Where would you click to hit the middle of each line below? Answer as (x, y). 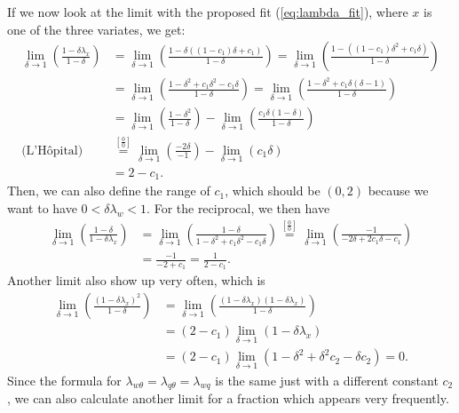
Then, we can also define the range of (109, 191)
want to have (42, 207)
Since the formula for (64, 380)
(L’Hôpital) (52, 151)
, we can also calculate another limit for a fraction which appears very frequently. (228, 398)
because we (398, 191)
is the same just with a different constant (327, 380)
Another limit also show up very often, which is (136, 280)
